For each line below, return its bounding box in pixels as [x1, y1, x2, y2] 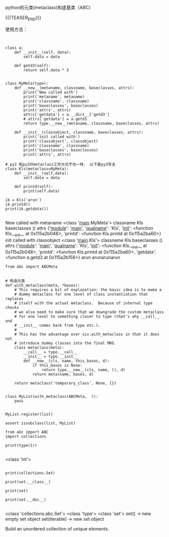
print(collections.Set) [5, 470, 56, 476]
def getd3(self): [14, 63, 51, 68]
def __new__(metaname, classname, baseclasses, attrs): [14, 85, 135, 90]
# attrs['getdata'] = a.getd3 [23, 116, 87, 121]
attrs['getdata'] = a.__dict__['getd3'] [23, 112, 110, 117]
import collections [5, 434, 47, 439]
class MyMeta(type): [5, 81, 49, 86]
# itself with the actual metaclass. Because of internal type [14, 301, 153, 306]
